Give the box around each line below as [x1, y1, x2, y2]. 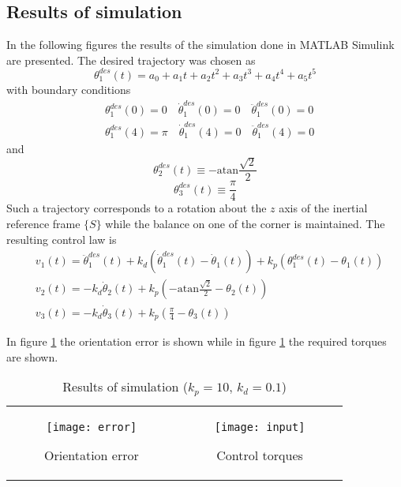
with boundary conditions [6, 81, 131, 97]
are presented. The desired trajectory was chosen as [6, 51, 256, 68]
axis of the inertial [279, 200, 368, 216]
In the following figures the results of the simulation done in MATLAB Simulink [6, 36, 395, 53]
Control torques [216, 446, 303, 465]
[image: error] [46, 421, 137, 434]
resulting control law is [6, 230, 117, 247]
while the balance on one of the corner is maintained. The [105, 215, 385, 232]
